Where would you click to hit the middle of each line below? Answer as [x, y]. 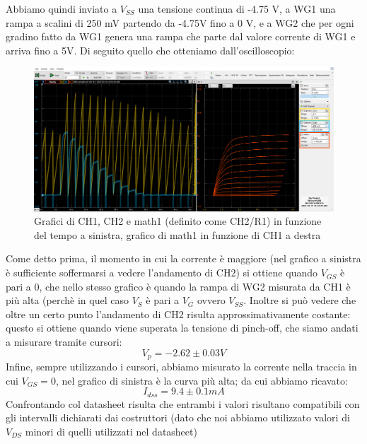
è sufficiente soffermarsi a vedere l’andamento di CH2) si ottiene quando [162, 273]
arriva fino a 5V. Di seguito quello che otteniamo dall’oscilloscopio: [150, 50]
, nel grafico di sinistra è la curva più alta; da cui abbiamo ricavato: [202, 380]
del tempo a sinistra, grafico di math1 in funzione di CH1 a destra [177, 234]
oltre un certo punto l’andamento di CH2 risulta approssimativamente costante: [178, 314]
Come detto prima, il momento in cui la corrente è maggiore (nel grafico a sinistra [183, 258]
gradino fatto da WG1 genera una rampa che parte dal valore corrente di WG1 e [181, 36]
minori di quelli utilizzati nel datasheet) [111, 431]
